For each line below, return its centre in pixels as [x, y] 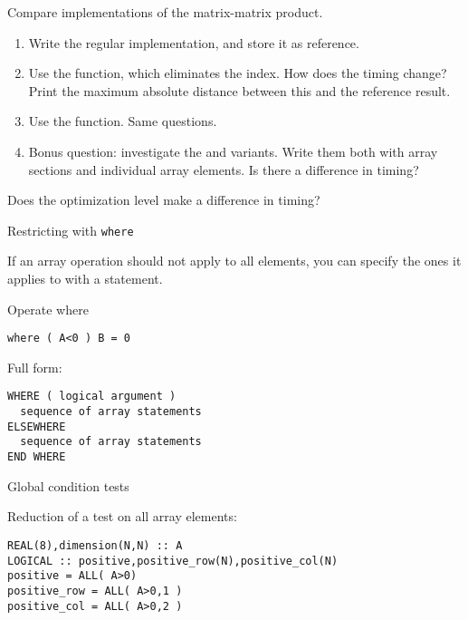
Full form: [35, 367]
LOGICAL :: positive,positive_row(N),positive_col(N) [173, 561]
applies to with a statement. [85, 278]
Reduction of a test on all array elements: [122, 516]
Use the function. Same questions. [123, 121]
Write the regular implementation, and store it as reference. [194, 42]
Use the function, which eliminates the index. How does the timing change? [238, 73]
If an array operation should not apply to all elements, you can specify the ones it [234, 261]
